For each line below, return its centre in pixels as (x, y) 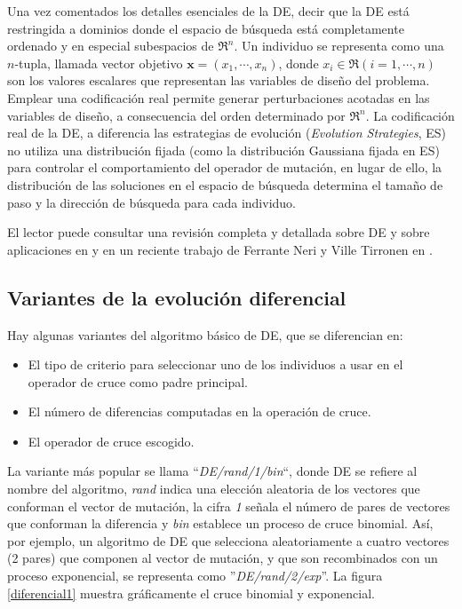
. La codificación (410, 115)
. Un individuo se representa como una (339, 46)
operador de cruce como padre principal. (138, 381)
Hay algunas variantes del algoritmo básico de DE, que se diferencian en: (205, 334)
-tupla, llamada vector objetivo (99, 63)
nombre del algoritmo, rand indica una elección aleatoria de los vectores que (214, 489)
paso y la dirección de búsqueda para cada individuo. (151, 202)
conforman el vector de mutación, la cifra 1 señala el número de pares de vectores (229, 506)
